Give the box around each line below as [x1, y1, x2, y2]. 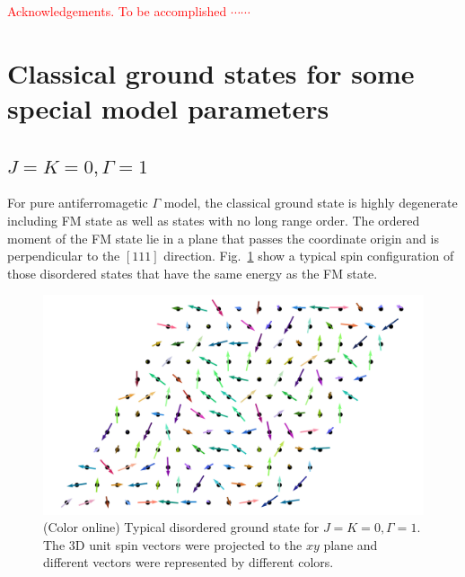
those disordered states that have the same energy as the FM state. [7, 263, 378, 282]
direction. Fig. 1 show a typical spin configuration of [163, 246, 454, 265]
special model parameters [7, 89, 329, 126]
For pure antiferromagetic [7, 193, 148, 212]
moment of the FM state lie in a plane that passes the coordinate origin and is [7, 228, 439, 247]
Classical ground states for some [7, 54, 415, 91]
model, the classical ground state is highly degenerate [163, 193, 458, 212]
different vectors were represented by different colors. [43, 553, 334, 572]
